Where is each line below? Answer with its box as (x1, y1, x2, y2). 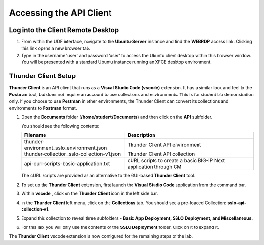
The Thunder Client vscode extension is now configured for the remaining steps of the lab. (9, 233, 193, 239)
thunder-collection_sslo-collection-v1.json (24, 151, 121, 158)
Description (127, 132, 155, 139)
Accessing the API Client (9, 7, 112, 18)
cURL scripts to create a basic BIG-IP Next (127, 157, 225, 164)
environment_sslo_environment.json (24, 144, 107, 151)
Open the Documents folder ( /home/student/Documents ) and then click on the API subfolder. (21, 114, 213, 120)
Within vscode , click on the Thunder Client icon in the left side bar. (21, 190, 158, 197)
